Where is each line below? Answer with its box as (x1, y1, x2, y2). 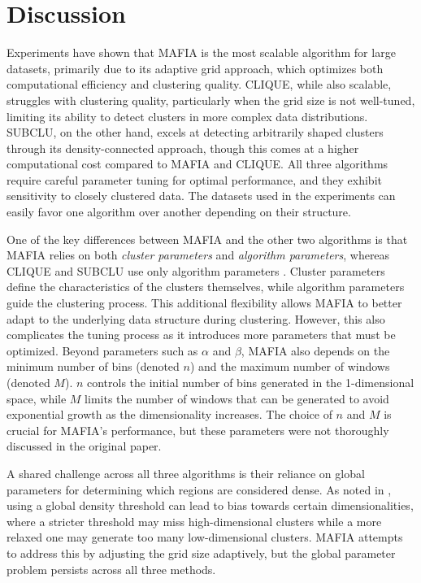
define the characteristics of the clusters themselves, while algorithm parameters (7, 278, 405, 295)
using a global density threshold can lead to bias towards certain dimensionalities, (7, 497, 414, 514)
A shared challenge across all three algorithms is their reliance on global (7, 464, 365, 481)
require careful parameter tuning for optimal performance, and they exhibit (7, 171, 382, 188)
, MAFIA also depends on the (241, 342, 390, 359)
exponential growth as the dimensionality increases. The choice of (7, 406, 332, 423)
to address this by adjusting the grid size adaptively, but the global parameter (7, 544, 396, 561)
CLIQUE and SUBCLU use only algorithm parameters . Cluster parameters (7, 262, 385, 279)
